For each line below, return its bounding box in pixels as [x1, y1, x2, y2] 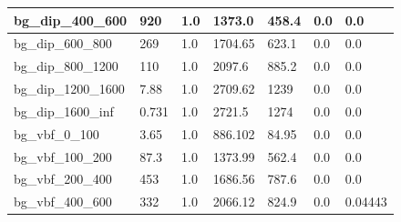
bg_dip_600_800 [14, 34, 112, 53]
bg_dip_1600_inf [14, 101, 114, 120]
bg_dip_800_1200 [14, 56, 118, 76]
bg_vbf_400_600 [14, 192, 112, 211]
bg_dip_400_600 [14, 10, 128, 29]
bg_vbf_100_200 [14, 146, 112, 166]
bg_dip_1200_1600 [14, 79, 125, 98]
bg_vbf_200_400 [14, 169, 112, 188]
